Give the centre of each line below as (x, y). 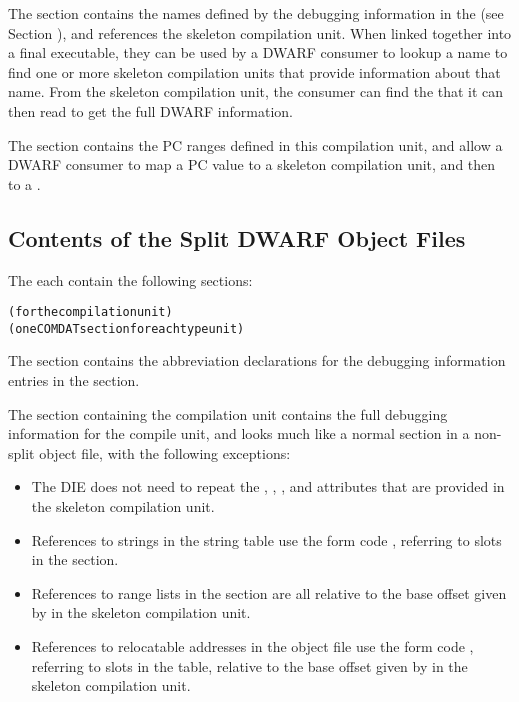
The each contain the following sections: (130, 279)
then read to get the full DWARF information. (150, 110)
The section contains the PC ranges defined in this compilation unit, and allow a (255, 144)
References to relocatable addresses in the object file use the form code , (252, 645)
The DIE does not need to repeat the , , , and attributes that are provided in (268, 486)
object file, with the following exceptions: (165, 452)
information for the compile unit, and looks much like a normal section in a (239, 433)
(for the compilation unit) (90, 312)
